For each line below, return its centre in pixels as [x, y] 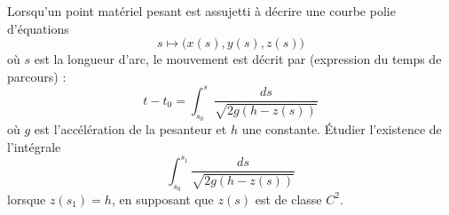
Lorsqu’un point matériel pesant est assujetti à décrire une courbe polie [201, 11]
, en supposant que [162, 199]
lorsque [27, 199]
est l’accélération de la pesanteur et [130, 129]
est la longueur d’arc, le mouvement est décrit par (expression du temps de [238, 59]
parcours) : [37, 76]
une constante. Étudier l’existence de [342, 129]
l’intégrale [34, 146]
